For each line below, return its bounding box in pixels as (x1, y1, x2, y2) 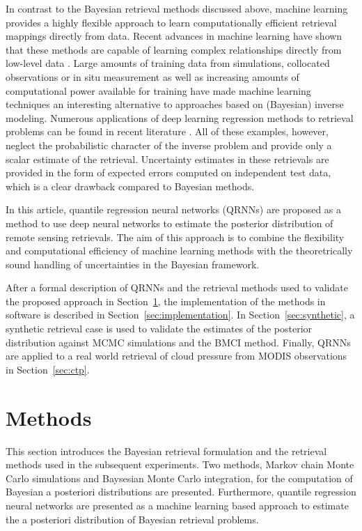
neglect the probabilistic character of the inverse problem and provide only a (6, 137, 332, 152)
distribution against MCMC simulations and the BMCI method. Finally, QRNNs (6, 334, 351, 349)
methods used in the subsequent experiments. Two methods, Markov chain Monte (6, 457, 354, 472)
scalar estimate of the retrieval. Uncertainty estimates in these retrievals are (6, 151, 329, 166)
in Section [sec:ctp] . (6, 362, 90, 376)
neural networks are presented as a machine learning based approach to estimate (6, 498, 349, 512)
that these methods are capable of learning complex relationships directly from (6, 42, 342, 56)
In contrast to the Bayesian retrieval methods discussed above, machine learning (6, 1, 348, 15)
